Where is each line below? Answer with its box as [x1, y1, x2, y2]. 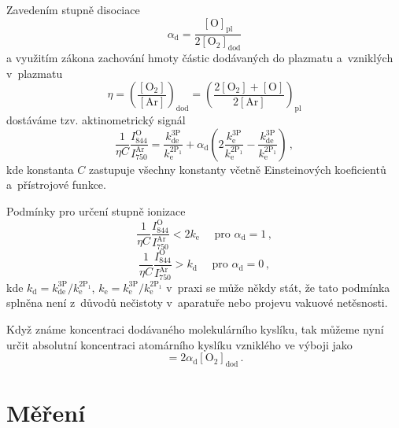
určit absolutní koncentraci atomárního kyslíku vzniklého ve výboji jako [6, 336, 353, 352]
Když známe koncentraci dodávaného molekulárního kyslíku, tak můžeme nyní [6, 321, 384, 338]
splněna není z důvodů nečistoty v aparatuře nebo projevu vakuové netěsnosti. [6, 294, 388, 311]
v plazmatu [6, 65, 63, 81]
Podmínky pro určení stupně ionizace [6, 202, 186, 219]
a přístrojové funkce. [6, 176, 106, 193]
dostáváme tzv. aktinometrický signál [6, 112, 186, 128]
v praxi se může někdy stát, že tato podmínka [166, 279, 390, 295]
